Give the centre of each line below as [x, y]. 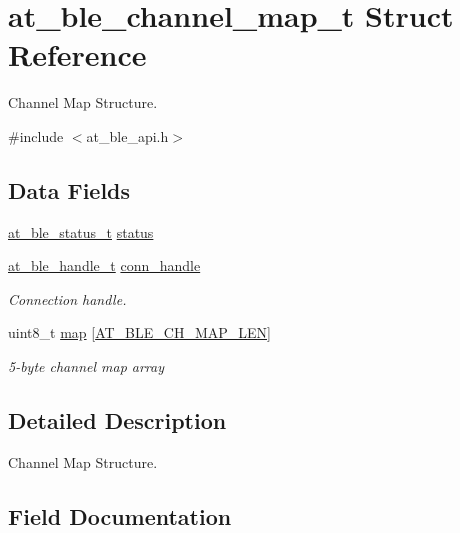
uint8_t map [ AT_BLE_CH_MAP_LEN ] [139, 332]
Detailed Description [117, 420]
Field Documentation [120, 515]
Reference [77, 54]
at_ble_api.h [127, 135]
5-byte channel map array [86, 366]
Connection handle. [67, 298]
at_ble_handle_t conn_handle [104, 265]
